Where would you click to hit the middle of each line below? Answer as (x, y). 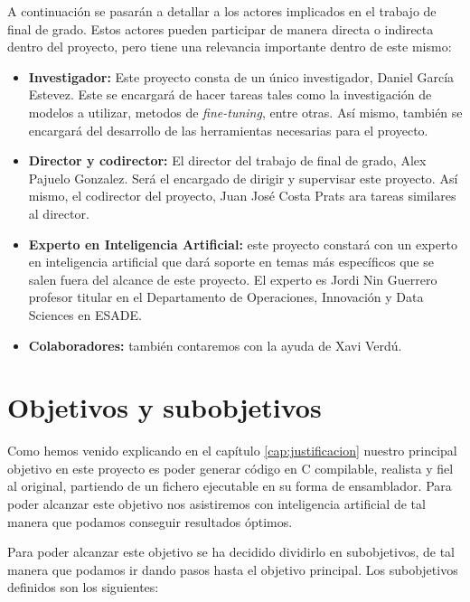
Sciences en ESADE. (85, 314)
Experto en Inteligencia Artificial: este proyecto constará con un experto (243, 244)
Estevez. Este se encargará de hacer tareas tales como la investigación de (230, 94)
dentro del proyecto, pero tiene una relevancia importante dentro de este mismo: (230, 47)
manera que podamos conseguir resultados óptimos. (150, 521)
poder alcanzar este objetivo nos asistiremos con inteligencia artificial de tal (216, 503)
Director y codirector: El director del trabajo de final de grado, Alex (227, 160)
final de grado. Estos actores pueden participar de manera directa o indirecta (221, 28)
